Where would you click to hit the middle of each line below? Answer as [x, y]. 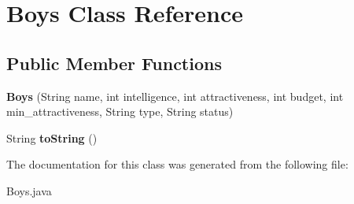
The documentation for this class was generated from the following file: [177, 164]
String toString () [52, 137]
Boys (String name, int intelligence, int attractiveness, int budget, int [175, 96]
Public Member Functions [114, 63]
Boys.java [29, 190]
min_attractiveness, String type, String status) [120, 111]
